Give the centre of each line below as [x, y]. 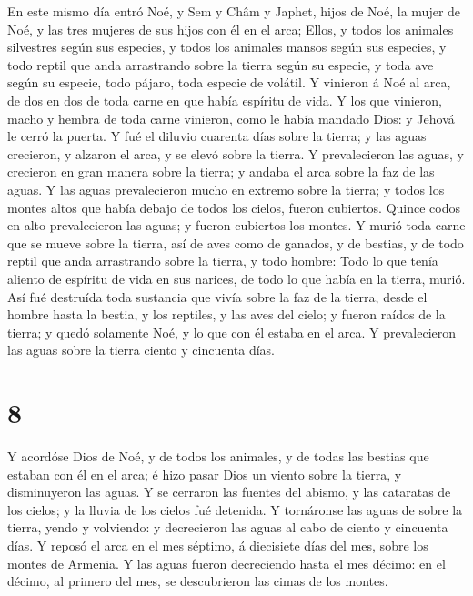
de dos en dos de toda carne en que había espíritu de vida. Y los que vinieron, [225, 100]
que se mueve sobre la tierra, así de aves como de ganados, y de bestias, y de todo [236, 242]
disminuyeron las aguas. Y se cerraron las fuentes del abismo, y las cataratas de [229, 492]
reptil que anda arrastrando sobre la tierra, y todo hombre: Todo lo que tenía [223, 261]
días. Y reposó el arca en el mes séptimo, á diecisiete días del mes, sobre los [218, 545]
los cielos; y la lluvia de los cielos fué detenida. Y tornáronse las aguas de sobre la [235, 509]
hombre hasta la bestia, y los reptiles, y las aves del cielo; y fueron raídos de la [226, 314]
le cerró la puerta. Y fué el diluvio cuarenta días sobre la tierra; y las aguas [217, 136]
